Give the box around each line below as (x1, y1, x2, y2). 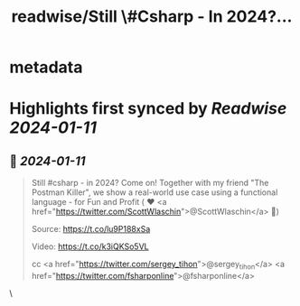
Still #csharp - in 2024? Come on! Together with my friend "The (31, 178, 269, 189)
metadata (9, 57, 83, 78)
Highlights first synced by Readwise (9, 98, 287, 119)
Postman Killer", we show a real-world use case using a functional (31, 187, 278, 198)
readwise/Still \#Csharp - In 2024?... (11, 6, 293, 27)
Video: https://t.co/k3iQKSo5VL (31, 241, 149, 252)
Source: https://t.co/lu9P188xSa (31, 224, 151, 235)
